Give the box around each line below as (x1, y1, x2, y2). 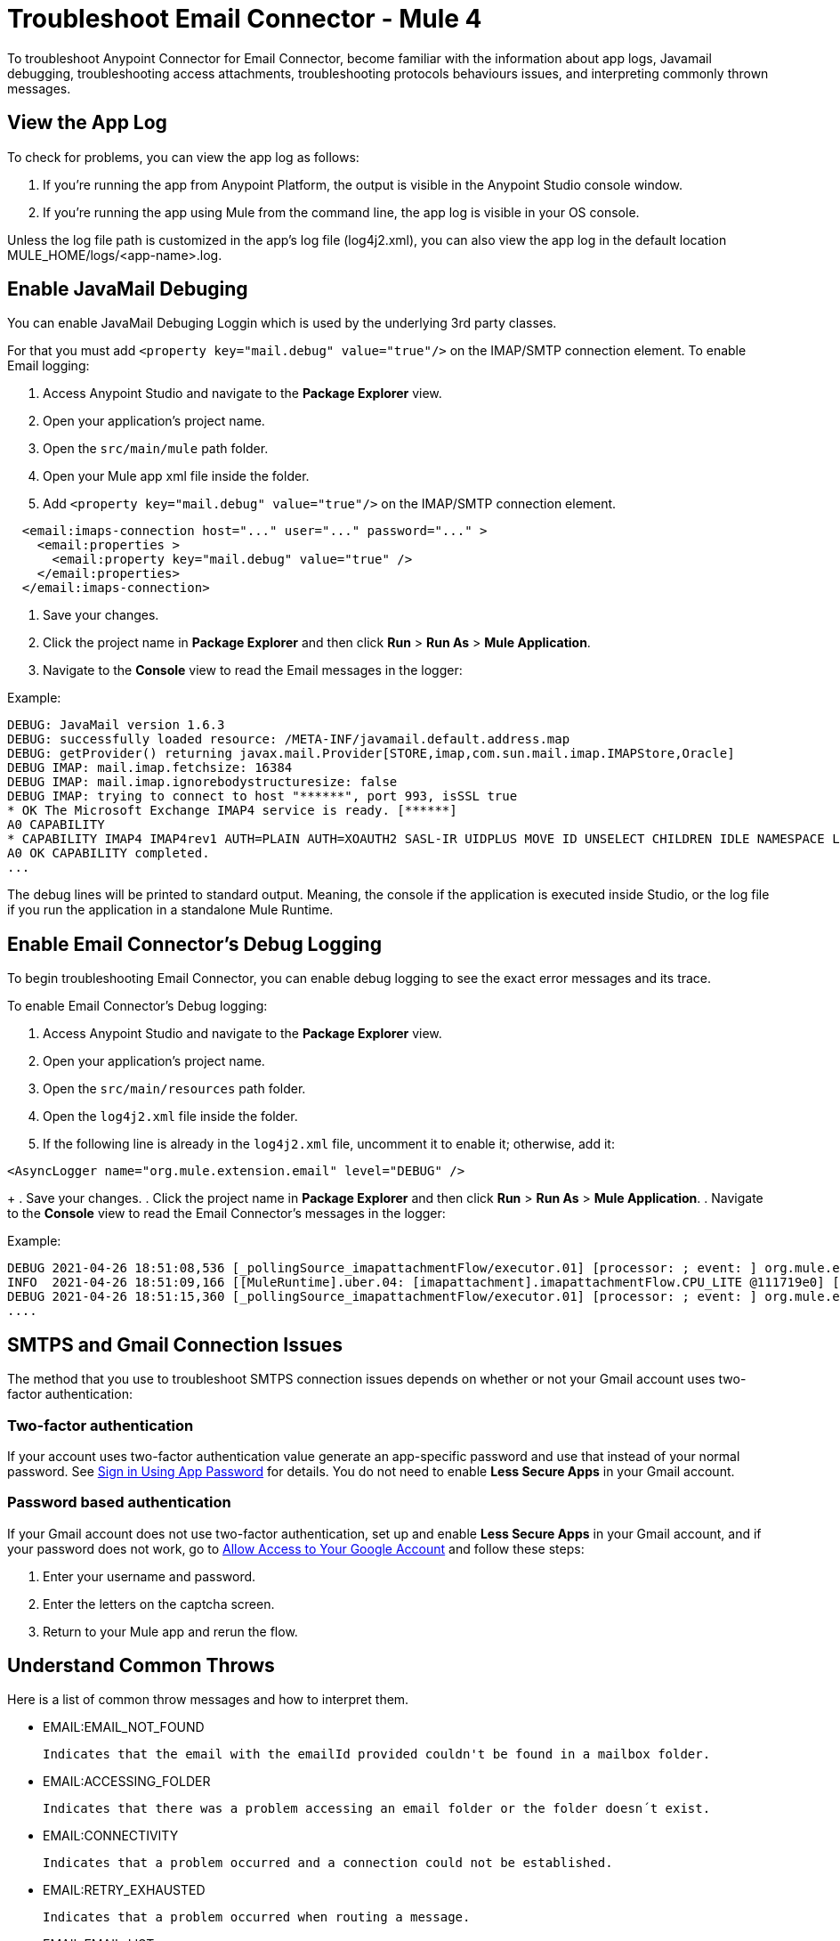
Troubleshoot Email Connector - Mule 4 (7, 4, 482, 34)
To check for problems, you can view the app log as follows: (7, 149, 359, 165)
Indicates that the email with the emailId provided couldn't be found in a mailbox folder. (43, 1747, 711, 1762)
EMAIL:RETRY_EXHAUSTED (43, 1882, 206, 1898)
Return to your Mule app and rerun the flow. (43, 1623, 298, 1639)
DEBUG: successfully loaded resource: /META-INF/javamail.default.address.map (7, 732, 570, 747)
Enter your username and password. (43, 1568, 256, 1584)
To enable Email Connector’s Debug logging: (7, 998, 268, 1014)
